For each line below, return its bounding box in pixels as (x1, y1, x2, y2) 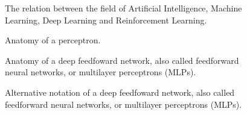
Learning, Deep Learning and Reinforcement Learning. (5, 13, 207, 26)
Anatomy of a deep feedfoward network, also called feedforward (5, 54, 239, 66)
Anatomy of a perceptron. (5, 34, 101, 46)
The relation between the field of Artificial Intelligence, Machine (5, 2, 242, 14)
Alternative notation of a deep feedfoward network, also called (5, 85, 235, 98)
